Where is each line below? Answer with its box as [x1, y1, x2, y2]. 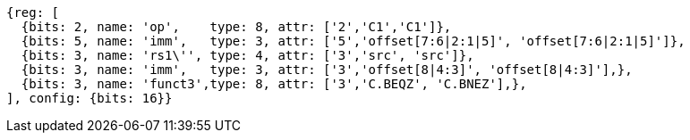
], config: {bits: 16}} [6, 91, 173, 105]
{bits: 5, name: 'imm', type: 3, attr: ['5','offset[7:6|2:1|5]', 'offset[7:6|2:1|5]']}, [21, 34, 686, 48]
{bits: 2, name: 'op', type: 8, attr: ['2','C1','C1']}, [21, 20, 452, 34]
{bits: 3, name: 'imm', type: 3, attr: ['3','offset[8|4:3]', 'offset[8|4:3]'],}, [21, 62, 633, 77]
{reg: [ [6, 5, 60, 20]
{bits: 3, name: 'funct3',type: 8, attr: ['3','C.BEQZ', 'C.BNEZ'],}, [21, 77, 527, 91]
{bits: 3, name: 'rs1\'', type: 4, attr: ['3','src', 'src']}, [21, 48, 474, 62]
